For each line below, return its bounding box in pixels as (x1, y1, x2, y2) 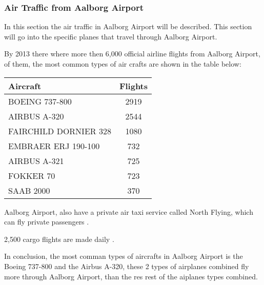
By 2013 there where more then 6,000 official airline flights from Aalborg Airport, (4, 48, 260, 59)
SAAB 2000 (8, 184, 50, 196)
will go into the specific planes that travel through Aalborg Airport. (4, 31, 217, 42)
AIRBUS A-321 (8, 154, 64, 167)
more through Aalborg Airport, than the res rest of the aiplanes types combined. (4, 271, 258, 281)
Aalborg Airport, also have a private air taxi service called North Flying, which (4, 206, 253, 217)
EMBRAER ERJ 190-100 (8, 139, 100, 152)
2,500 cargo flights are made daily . (4, 233, 114, 244)
